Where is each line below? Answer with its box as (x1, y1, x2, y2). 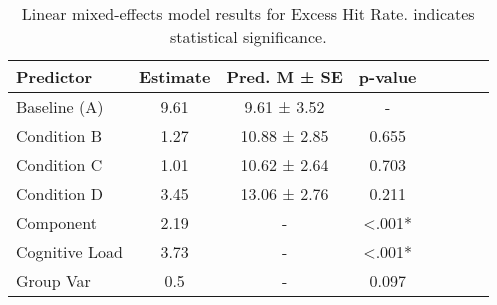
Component (16, 211, 97, 234)
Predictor (16, 65, 93, 88)
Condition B (16, 124, 103, 147)
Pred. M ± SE (226, 65, 343, 88)
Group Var (16, 269, 91, 292)
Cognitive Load (16, 240, 123, 263)
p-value (358, 65, 417, 88)
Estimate (138, 65, 211, 88)
